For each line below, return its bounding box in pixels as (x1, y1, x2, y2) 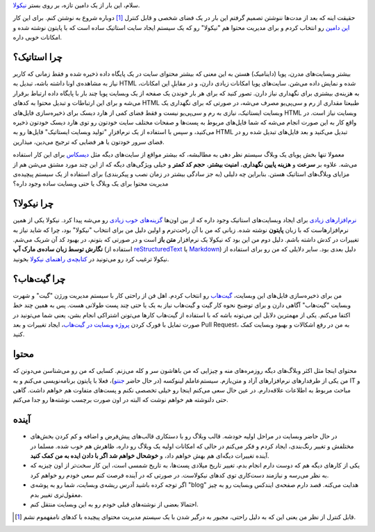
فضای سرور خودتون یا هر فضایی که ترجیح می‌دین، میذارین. (12, 138, 165, 146)
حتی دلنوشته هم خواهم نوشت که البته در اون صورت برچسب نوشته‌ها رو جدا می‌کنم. (12, 396, 228, 404)
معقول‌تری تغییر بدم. (30, 490, 83, 499)
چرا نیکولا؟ (12, 198, 54, 210)
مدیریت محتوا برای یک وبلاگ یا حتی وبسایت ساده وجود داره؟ (12, 179, 169, 188)
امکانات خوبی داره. (12, 33, 62, 42)
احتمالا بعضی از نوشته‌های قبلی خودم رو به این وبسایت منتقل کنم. (30, 500, 199, 508)
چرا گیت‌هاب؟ (12, 273, 66, 285)
